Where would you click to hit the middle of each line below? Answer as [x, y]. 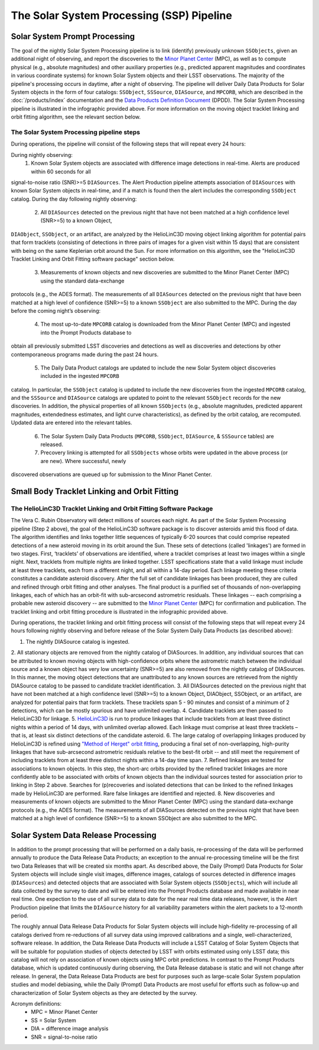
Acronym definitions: [36, 1003]
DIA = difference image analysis [70, 1029]
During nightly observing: [42, 155]
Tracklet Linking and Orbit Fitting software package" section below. [93, 259]
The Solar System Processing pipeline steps [76, 132]
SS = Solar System [54, 1020]
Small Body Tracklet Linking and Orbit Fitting [95, 492]
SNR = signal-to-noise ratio [64, 1037]
